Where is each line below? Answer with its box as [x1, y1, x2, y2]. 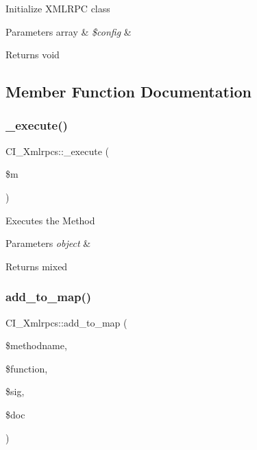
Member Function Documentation [5, 81, 252, 102]
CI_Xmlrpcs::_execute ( [5, 143, 109, 158]
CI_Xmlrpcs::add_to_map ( [5, 315, 127, 329]
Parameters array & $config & [5, 24, 132, 38]
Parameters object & [5, 236, 91, 250]
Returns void [5, 47, 60, 62]
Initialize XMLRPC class [5, 1, 110, 15]
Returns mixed [5, 259, 68, 273]
